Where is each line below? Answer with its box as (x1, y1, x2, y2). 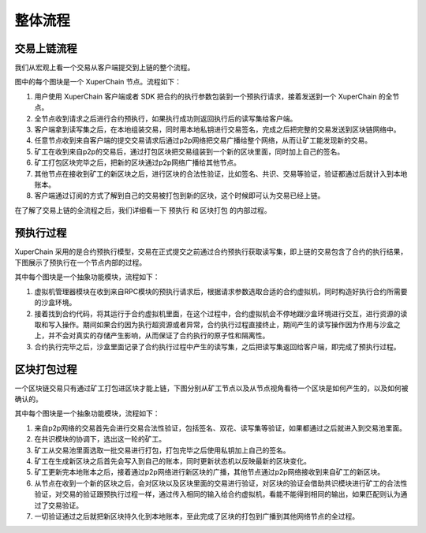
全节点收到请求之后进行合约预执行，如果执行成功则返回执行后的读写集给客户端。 (34, 114, 297, 123)
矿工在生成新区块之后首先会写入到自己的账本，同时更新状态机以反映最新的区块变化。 (34, 457, 311, 466)
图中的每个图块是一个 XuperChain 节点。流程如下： (14, 77, 181, 87)
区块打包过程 (14, 363, 77, 376)
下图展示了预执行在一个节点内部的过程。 (14, 258, 146, 267)
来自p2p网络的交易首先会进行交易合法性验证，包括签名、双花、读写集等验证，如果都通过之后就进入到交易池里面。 (34, 423, 406, 433)
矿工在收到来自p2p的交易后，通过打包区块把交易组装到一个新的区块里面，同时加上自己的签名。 (34, 147, 345, 156)
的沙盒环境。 (34, 298, 77, 307)
